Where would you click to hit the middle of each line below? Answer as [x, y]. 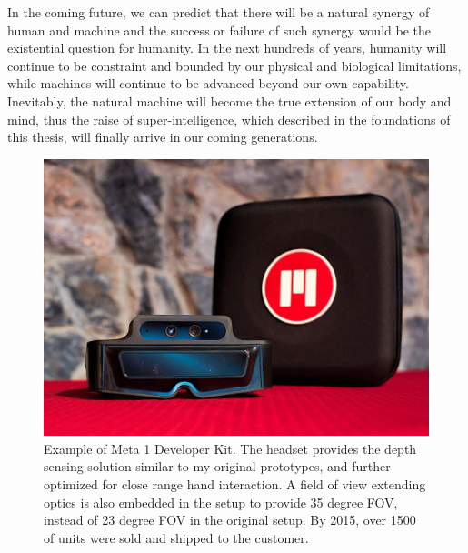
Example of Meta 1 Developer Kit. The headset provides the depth [230, 448]
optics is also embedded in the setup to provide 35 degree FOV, [221, 502]
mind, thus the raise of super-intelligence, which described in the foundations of [229, 119]
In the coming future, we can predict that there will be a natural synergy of [219, 12]
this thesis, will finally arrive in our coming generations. [163, 137]
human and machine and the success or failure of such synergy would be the [219, 30]
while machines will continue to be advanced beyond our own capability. [208, 83]
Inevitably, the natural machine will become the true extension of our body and [229, 101]
